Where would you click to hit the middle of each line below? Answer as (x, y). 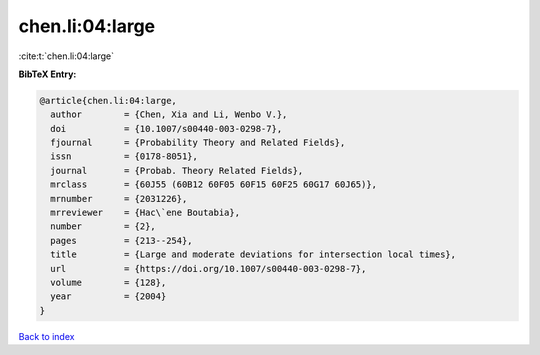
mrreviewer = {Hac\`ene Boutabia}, (145, 213)
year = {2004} (108, 296)
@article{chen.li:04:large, (108, 100)
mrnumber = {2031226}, (119, 198)
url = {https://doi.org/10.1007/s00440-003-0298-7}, (208, 268)
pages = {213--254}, (122, 240)
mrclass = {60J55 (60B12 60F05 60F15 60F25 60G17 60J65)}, (214, 184)
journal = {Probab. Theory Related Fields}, (177, 170)
